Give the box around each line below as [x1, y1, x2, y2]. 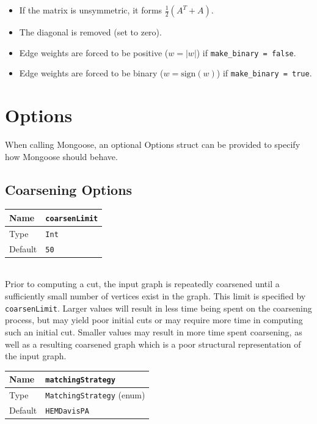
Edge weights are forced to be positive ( [19, 46, 169, 59]
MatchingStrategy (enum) [45, 389, 145, 401]
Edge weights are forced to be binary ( [19, 67, 164, 79]
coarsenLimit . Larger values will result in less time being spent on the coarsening [5, 301, 312, 314]
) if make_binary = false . [196, 46, 296, 59]
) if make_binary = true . [216, 67, 312, 79]
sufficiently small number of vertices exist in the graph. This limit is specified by [5, 290, 306, 302]
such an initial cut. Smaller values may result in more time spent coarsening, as [5, 325, 302, 338]
